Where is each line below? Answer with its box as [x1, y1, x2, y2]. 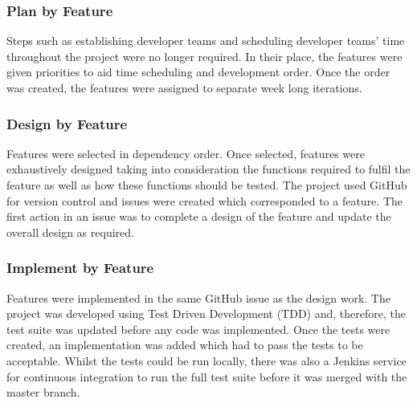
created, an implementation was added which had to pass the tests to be [6, 336, 363, 353]
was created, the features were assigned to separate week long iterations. [6, 79, 362, 96]
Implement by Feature [6, 258, 154, 278]
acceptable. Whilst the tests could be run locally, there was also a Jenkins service [6, 352, 407, 368]
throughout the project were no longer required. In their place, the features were [6, 47, 403, 64]
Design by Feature [6, 113, 128, 133]
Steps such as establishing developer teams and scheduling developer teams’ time [6, 32, 405, 49]
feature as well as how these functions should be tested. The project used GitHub [6, 177, 407, 193]
